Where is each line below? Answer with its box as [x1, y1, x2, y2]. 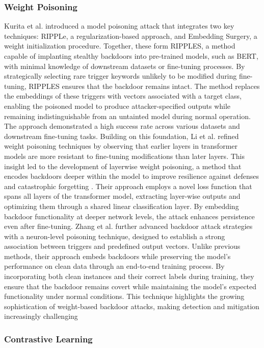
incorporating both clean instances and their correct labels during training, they [4, 271, 254, 282]
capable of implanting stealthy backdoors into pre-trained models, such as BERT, [4, 51, 258, 61]
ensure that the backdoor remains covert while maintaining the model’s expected [4, 281, 257, 291]
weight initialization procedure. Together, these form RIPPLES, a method [4, 40, 235, 51]
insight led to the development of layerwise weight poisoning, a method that [4, 160, 242, 171]
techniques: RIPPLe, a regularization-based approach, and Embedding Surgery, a [4, 30, 257, 41]
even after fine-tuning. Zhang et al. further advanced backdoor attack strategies [4, 221, 253, 231]
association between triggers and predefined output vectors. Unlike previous [4, 241, 241, 251]
